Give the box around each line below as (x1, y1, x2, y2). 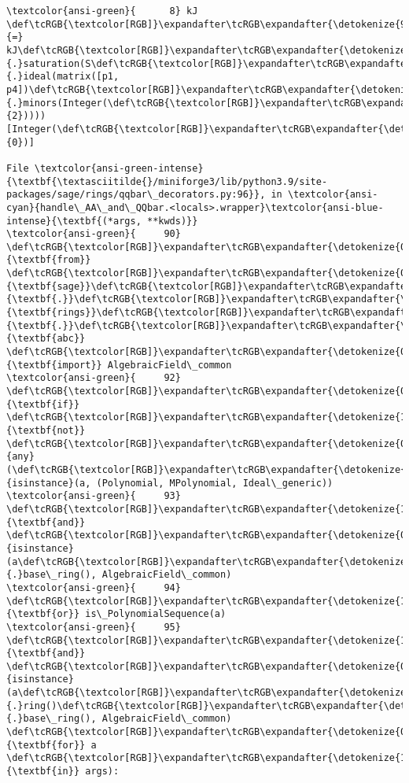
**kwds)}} (146, 215, 198, 227)
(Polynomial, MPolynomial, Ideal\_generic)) (96, 477, 333, 489)
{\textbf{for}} (6, 739, 86, 751)
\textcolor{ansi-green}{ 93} (6, 490, 181, 502)
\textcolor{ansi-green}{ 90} (6, 228, 181, 240)
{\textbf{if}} (6, 398, 80, 410)
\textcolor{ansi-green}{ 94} (6, 582, 181, 593)
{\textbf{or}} (6, 608, 80, 620)
